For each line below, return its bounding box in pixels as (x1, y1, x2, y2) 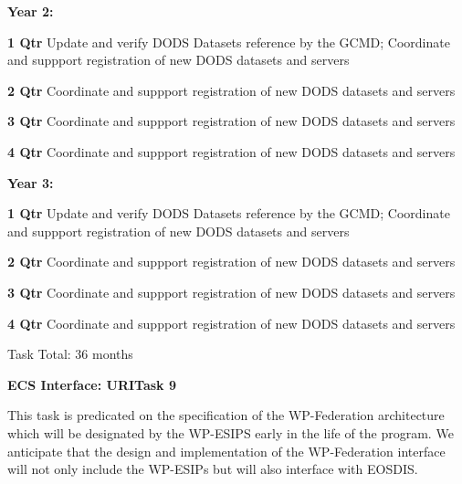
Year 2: (7, 2, 54, 20)
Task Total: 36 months (7, 344, 133, 363)
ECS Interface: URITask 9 (7, 374, 177, 394)
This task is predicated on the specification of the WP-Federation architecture (7, 405, 445, 425)
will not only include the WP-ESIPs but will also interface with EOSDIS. (7, 459, 418, 479)
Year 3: (7, 173, 54, 192)
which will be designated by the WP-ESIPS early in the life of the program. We (7, 423, 454, 442)
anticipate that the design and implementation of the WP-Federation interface (7, 441, 446, 460)
